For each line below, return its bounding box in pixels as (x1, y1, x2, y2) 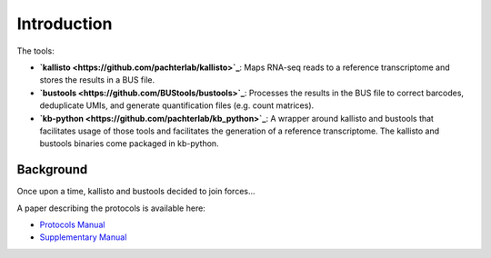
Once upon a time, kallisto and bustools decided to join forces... (16, 186, 256, 197)
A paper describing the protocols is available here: (16, 203, 206, 213)
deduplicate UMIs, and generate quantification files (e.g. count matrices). (39, 100, 315, 111)
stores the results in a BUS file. (39, 74, 155, 85)
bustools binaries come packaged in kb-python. (39, 138, 219, 149)
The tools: (16, 45, 55, 56)
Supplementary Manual (39, 232, 127, 243)
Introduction (16, 14, 113, 34)
